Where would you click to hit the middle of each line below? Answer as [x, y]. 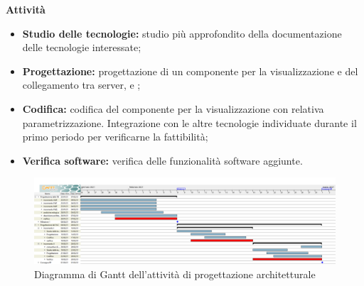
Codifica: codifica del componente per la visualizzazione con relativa [173, 108]
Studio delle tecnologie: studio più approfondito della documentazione [182, 33]
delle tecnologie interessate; [82, 47]
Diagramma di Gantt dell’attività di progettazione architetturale [175, 274]
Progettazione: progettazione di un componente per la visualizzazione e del [190, 71]
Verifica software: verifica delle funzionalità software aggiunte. [162, 160]
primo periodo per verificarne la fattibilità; [115, 137]
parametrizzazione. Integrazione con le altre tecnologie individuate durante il [189, 122]
